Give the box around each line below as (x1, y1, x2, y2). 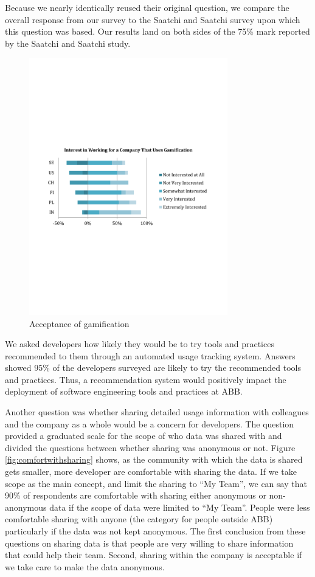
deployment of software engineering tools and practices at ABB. (5, 385, 243, 398)
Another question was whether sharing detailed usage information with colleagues (5, 406, 309, 418)
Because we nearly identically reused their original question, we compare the (5, 1, 289, 13)
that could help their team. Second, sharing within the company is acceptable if (5, 548, 302, 561)
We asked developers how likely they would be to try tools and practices (5, 337, 274, 350)
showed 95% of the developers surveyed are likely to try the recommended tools (5, 361, 301, 374)
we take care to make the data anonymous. (5, 560, 165, 573)
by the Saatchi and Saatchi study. (5, 36, 131, 49)
